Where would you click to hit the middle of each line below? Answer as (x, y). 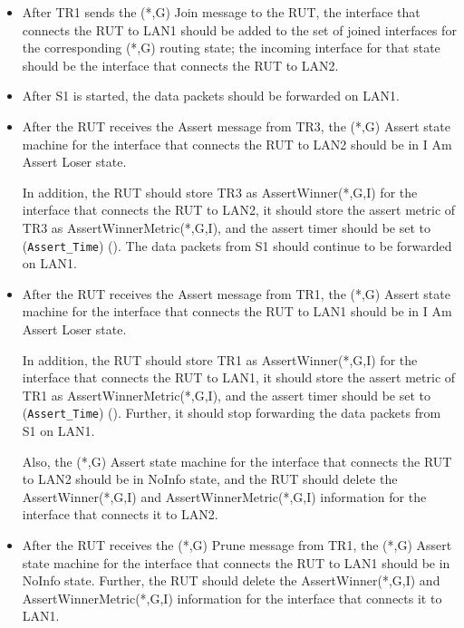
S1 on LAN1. (58, 430)
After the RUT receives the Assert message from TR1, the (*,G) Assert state (236, 293)
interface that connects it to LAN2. (120, 514)
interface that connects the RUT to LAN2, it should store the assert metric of (239, 210)
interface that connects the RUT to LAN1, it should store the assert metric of (239, 377)
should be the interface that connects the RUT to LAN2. (180, 65)
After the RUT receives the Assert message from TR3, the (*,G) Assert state (236, 126)
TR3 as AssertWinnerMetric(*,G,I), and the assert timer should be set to (226, 227)
